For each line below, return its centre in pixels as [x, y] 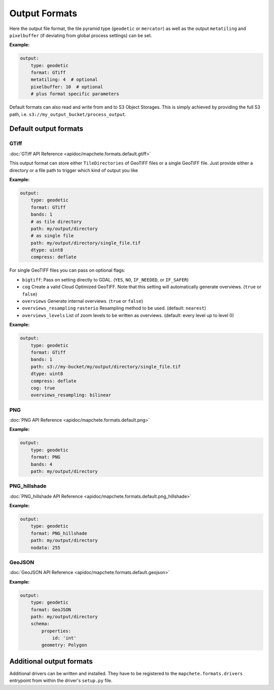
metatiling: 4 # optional [64, 80]
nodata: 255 [46, 548]
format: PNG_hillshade [59, 533]
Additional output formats [51, 661]
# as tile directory [56, 222]
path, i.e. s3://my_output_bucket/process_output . [68, 114]
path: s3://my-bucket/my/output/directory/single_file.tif [106, 367]
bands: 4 [42, 464]
